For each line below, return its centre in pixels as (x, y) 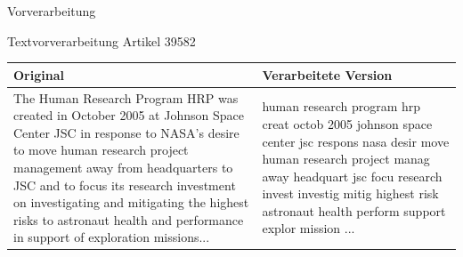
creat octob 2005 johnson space (347, 123)
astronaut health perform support (354, 210)
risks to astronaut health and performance (129, 219)
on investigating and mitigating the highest (131, 202)
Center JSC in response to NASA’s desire (126, 132)
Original (39, 74)
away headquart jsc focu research (352, 176)
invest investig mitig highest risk (350, 193)
